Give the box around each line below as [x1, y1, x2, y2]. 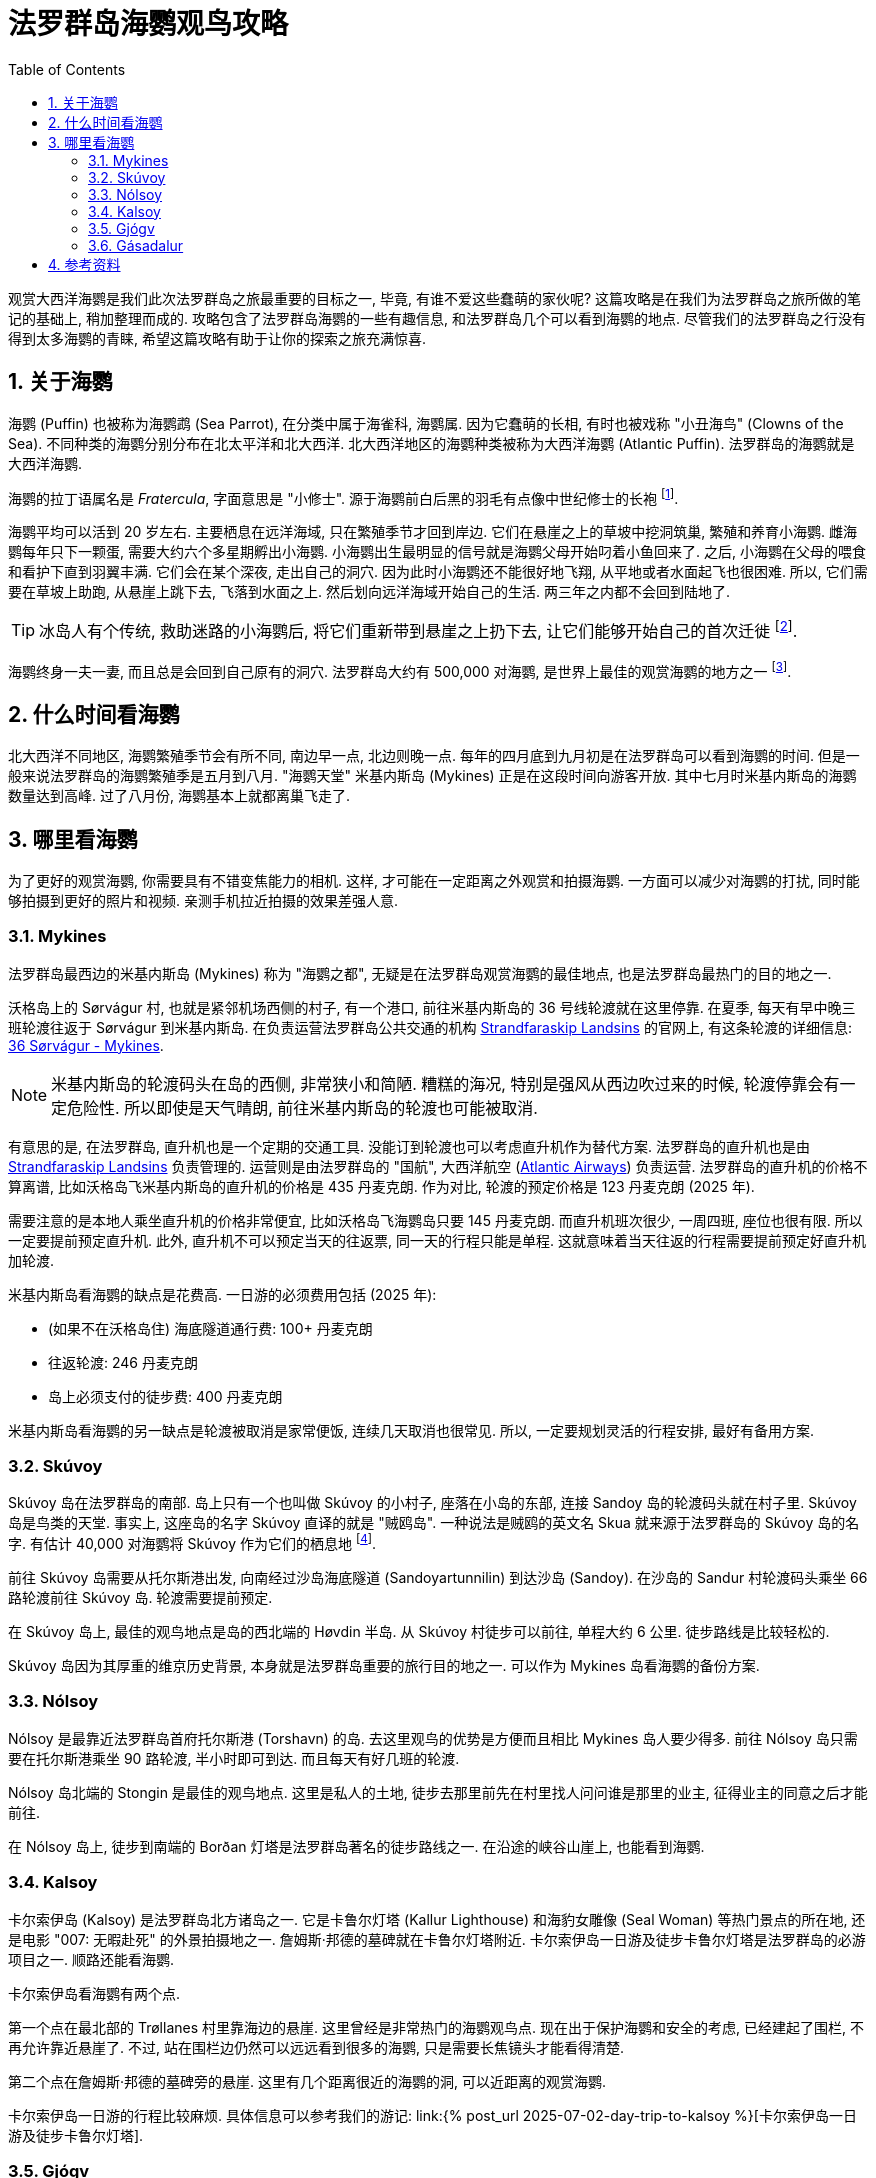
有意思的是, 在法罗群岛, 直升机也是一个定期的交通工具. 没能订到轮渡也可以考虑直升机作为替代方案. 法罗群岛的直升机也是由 [8, 1137, 810, 1155]
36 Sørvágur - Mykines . [8, 1036, 164, 1054]
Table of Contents [8, 60, 126, 78]
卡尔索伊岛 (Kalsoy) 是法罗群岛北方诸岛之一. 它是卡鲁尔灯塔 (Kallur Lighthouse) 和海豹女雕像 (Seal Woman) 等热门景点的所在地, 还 [8, 1910, 866, 1928]
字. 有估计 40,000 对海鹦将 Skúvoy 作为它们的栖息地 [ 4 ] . [8, 1532, 376, 1553]
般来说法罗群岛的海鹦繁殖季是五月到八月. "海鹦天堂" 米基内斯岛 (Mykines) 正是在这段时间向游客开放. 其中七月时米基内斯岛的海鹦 [8, 767, 857, 785]
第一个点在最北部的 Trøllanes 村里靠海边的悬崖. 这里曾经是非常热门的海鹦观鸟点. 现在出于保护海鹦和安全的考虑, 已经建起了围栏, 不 [8, 2018, 864, 2036]
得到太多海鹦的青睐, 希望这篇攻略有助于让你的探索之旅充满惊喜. [8, 329, 427, 347]
